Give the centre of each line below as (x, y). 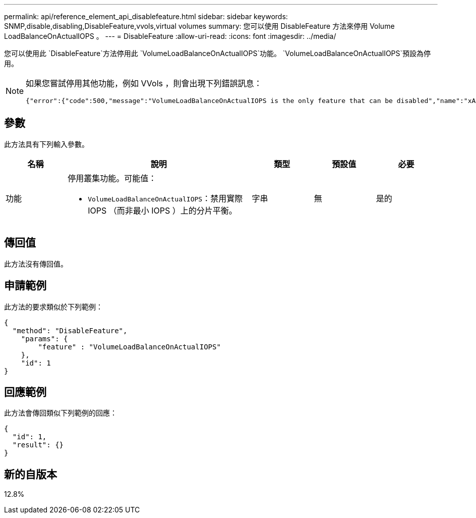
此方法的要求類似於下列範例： (53, 306)
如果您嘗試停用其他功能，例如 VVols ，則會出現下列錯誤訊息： (144, 83)
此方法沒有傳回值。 (36, 264)
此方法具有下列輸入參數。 (46, 144)
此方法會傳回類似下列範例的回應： (61, 413)
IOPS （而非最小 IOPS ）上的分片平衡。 (162, 210)
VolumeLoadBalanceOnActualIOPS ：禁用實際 (165, 198)
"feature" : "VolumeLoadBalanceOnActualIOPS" (129, 347)
